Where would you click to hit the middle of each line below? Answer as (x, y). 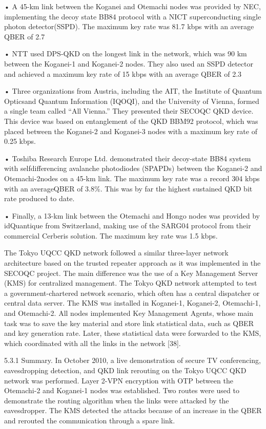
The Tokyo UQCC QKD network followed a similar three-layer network (116, 253)
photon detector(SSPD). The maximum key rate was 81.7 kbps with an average (129, 26)
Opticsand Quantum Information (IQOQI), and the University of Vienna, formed (132, 101)
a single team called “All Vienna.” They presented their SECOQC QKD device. (129, 111)
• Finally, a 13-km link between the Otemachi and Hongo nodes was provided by (132, 215)
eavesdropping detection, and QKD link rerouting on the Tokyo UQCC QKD (125, 370)
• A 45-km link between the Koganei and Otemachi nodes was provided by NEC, (132, 6)
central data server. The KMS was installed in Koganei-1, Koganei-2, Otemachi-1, (132, 303)
